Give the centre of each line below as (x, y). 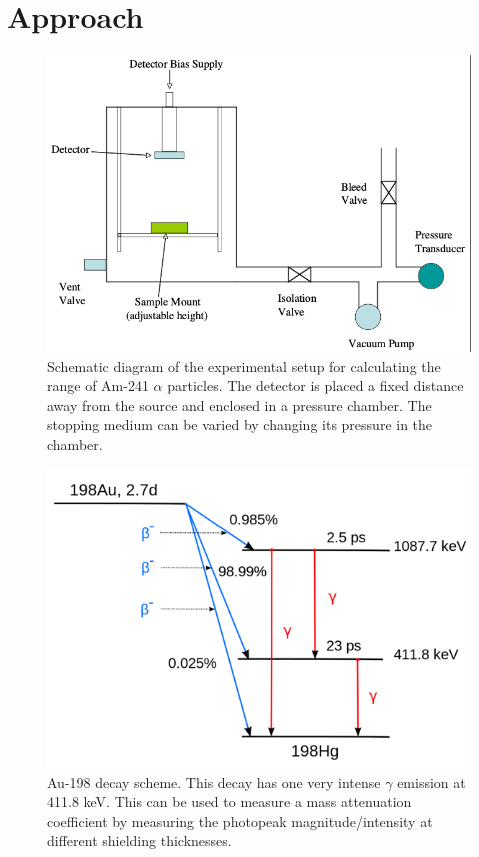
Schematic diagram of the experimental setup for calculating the (244, 365)
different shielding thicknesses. (139, 840)
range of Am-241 (98, 385)
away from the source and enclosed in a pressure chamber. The (239, 404)
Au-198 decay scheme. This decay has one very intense (214, 781)
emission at (431, 781)
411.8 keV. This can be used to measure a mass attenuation (229, 801)
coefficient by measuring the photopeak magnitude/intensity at (240, 820)
